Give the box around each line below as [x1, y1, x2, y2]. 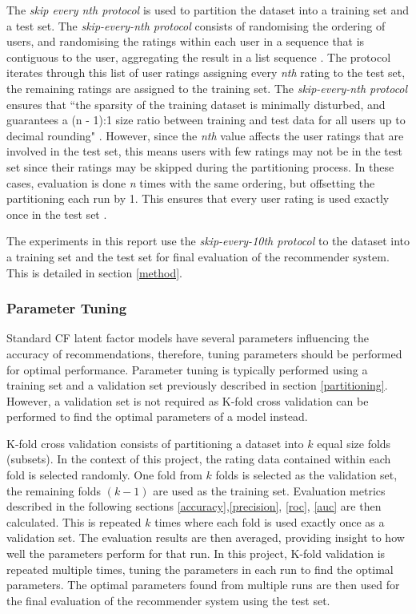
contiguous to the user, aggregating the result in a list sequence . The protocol [6, 48, 391, 65]
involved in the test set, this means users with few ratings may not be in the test [6, 143, 402, 160]
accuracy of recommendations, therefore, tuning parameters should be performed [6, 345, 402, 362]
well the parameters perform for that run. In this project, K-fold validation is [6, 545, 386, 562]
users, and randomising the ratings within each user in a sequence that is [6, 33, 365, 50]
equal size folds [317, 434, 391, 451]
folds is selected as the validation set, [215, 467, 398, 483]
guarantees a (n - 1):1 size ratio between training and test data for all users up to [6, 111, 406, 128]
